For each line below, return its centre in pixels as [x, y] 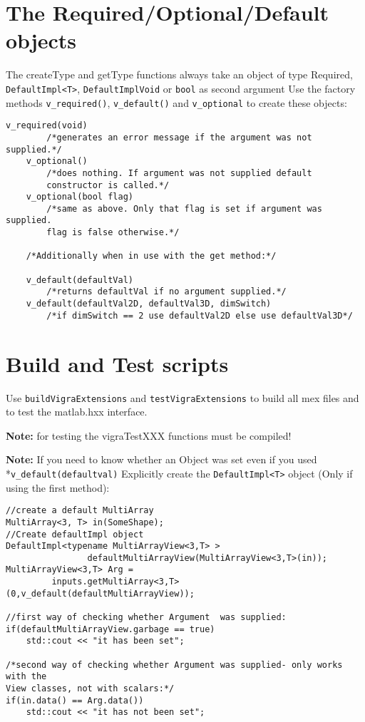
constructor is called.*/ [108, 185]
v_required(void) [47, 126]
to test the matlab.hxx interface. [77, 412]
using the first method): [58, 487]
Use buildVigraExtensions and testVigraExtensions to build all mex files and [182, 397]
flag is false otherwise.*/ [113, 233]
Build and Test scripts [117, 363]
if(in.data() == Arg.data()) [75, 700]
